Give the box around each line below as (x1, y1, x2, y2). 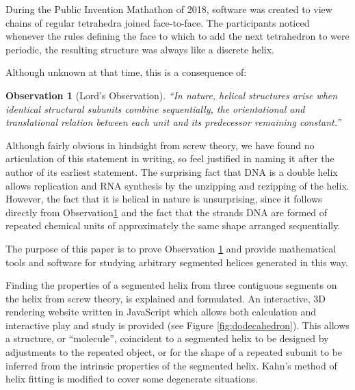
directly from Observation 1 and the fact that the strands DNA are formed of (5, 205, 328, 219)
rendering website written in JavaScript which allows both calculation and (5, 304, 316, 319)
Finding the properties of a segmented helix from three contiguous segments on (5, 278, 337, 292)
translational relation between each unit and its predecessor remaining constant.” (5, 115, 341, 129)
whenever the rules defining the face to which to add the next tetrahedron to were (5, 29, 350, 43)
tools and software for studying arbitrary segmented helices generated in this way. (5, 255, 348, 269)
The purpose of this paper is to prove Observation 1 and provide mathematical (5, 241, 337, 255)
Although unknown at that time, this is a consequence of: (5, 65, 247, 79)
